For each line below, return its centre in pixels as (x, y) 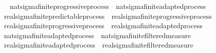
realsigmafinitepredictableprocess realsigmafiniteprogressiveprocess (108, 16)
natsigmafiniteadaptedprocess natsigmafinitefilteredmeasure (97, 35)
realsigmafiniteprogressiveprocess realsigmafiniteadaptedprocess (103, 26)
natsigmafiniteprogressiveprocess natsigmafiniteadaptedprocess (108, 6)
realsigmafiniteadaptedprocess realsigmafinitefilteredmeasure (98, 45)
